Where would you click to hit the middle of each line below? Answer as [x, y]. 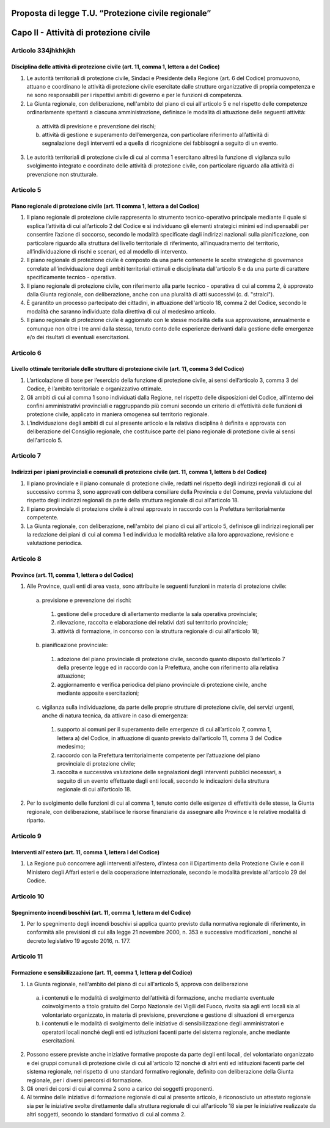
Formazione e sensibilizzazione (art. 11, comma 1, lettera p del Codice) [102, 973]
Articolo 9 [27, 836]
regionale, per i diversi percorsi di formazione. [85, 1080]
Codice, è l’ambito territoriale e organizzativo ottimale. [95, 389]
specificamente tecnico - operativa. [71, 277]
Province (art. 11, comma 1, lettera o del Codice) [72, 575]
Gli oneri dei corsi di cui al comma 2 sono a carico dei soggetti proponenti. [120, 1088]
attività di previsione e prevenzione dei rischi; [99, 126]
